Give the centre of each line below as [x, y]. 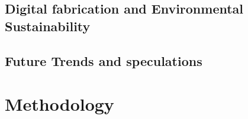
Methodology [59, 104]
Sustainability [48, 26]
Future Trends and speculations [104, 60]
